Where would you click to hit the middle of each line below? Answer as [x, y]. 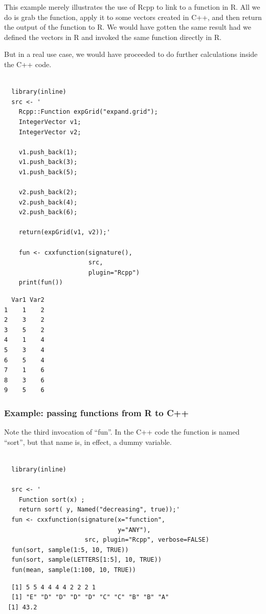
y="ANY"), [134, 530]
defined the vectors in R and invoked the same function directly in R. [113, 37]
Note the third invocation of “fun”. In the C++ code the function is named [122, 432]
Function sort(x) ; [52, 499]
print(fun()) [41, 283]
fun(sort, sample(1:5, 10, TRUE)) [70, 550]
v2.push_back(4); [48, 202]
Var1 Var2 [28, 300]
